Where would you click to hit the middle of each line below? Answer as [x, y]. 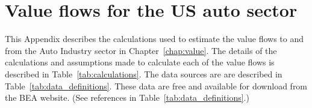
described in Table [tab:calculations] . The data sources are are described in [144, 73]
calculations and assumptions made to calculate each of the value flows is [140, 62]
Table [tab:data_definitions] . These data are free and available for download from [156, 85]
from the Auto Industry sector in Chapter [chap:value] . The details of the [141, 50]
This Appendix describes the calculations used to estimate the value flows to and [154, 39]
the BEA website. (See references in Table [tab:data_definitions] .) [127, 97]
